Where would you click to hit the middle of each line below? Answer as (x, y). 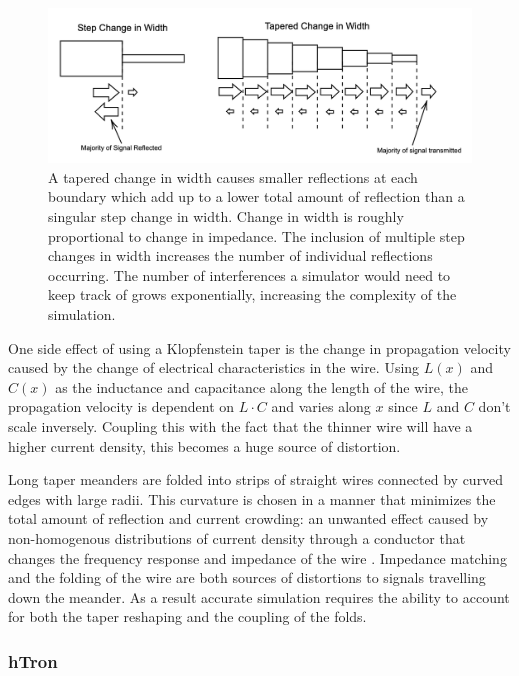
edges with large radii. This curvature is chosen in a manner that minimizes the (252, 498)
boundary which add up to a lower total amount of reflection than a (256, 196)
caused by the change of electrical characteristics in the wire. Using (214, 367)
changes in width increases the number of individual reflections (240, 255)
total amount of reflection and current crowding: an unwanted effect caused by (248, 518)
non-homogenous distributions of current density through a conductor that (237, 537)
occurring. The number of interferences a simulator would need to (249, 274)
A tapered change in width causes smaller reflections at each (233, 176)
